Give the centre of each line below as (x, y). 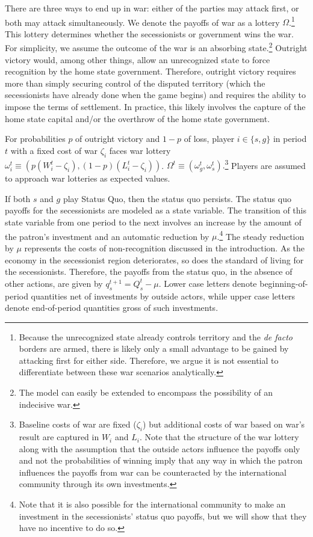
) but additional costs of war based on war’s (224, 424)
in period (290, 139)
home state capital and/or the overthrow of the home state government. (138, 118)
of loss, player (209, 139)
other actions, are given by (54, 283)
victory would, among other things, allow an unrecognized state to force (138, 59)
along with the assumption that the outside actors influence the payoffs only (160, 448)
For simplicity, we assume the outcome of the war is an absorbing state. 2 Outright (156, 47)
